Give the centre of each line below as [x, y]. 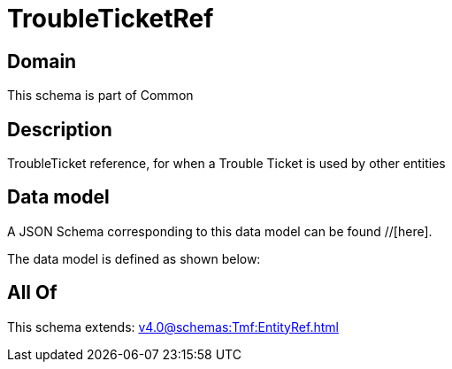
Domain [42, 61]
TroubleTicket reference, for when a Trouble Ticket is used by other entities [226, 164]
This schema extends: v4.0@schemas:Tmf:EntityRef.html [173, 327]
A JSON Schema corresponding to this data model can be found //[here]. [220, 231]
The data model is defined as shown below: [134, 258]
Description [60, 129]
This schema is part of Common [100, 96]
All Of [32, 293]
